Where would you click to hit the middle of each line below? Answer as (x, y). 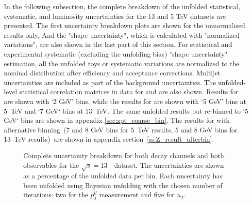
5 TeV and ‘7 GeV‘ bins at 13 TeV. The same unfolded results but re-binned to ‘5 (126, 110)
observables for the (51, 165)
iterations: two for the (56, 195)
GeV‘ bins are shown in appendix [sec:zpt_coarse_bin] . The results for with (117, 120)
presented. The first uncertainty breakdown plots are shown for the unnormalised (125, 25)
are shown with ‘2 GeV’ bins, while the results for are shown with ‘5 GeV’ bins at (125, 101)
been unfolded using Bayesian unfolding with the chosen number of (123, 185)
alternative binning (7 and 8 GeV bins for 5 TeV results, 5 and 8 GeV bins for (121, 129)
